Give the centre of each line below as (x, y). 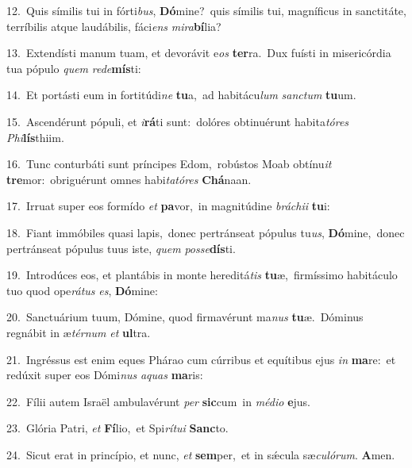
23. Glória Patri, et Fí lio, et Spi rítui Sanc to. (117, 428)
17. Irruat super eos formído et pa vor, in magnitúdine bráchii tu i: (168, 206)
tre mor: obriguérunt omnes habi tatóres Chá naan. (129, 179)
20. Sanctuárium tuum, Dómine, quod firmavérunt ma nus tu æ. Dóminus (185, 317)
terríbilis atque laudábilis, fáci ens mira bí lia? (114, 26)
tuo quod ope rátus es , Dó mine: (82, 290)
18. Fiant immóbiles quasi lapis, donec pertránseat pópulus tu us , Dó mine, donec (206, 232)
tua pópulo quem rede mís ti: (74, 68)
